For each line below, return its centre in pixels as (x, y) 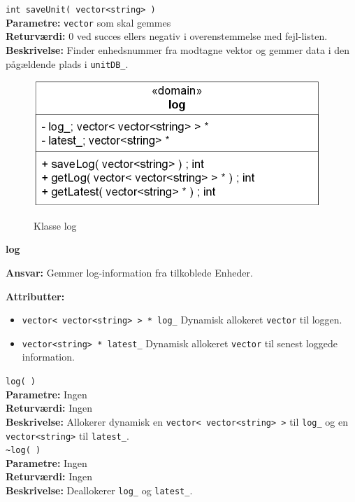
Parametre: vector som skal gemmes (88, 22)
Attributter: (35, 296)
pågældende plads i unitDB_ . (67, 63)
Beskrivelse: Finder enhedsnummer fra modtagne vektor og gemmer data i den (178, 49)
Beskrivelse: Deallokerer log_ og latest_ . (99, 490)
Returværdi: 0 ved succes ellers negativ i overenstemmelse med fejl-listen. (167, 36)
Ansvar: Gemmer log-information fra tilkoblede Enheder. (129, 272)
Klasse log (55, 225)
